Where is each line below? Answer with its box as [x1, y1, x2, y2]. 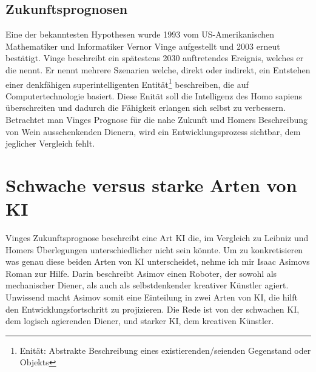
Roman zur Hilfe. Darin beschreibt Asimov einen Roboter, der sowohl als [5, 267, 277, 279]
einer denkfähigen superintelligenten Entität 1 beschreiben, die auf [5, 76, 249, 90]
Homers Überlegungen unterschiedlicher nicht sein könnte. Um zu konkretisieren [5, 243, 303, 256]
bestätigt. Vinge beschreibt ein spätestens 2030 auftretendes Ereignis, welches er [5, 51, 304, 64]
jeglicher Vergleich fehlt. [5, 137, 95, 150]
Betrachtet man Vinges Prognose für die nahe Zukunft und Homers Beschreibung [5, 113, 308, 126]
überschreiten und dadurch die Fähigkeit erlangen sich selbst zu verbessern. [5, 101, 286, 114]
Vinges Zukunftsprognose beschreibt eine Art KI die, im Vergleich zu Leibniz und [5, 231, 309, 244]
